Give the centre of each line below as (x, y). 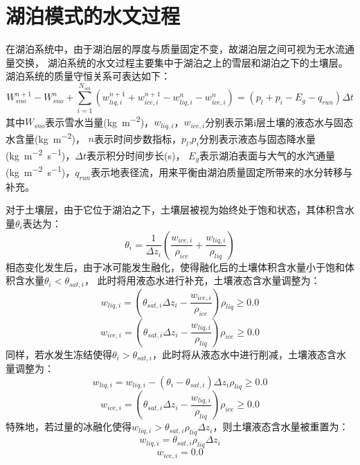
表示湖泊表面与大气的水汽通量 (267, 155)
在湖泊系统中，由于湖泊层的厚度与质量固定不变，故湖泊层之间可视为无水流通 (180, 49)
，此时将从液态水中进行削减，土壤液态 (239, 354)
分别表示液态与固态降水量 (257, 138)
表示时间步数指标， (137, 138)
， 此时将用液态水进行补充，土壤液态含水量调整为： (202, 280)
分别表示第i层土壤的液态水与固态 (279, 122)
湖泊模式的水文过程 (93, 16)
